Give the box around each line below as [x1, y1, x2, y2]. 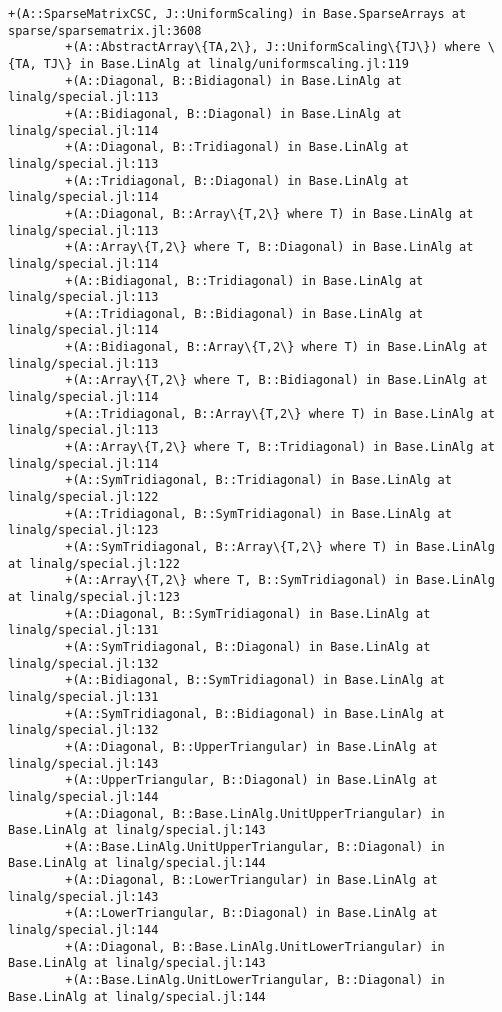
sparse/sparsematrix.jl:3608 [8, 23, 202, 38]
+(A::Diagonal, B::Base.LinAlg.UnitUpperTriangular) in [65, 806, 445, 821]
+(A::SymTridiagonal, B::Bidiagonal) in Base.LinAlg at [65, 706, 445, 721]
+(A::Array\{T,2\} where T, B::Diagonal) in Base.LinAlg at [65, 240, 474, 255]
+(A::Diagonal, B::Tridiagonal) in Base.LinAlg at [65, 140, 409, 155]
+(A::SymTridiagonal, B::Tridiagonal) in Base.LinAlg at [65, 473, 452, 488]
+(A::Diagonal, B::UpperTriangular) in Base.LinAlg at [65, 739, 438, 754]
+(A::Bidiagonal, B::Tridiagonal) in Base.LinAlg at [65, 273, 424, 288]
